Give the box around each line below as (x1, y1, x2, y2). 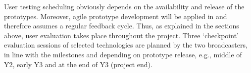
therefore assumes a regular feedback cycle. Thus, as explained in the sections (4, 21, 239, 31)
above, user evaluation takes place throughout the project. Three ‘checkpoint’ (4, 30, 239, 40)
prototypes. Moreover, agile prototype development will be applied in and (4, 11, 227, 21)
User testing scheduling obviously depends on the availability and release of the (4, 1, 245, 11)
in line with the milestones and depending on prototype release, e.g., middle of (4, 49, 242, 59)
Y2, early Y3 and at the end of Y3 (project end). (4, 59, 152, 69)
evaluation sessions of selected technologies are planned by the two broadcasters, (4, 40, 248, 50)
